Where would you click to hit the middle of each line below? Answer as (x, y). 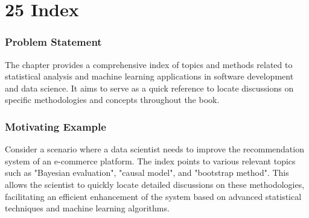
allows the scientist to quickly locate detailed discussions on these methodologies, (155, 184)
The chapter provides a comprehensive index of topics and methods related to (149, 64)
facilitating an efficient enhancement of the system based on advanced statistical (153, 196)
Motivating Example (56, 126)
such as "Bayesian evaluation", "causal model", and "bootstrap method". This (147, 173)
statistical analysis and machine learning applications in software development (149, 76)
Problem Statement (53, 42)
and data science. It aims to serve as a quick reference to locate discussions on (149, 88)
